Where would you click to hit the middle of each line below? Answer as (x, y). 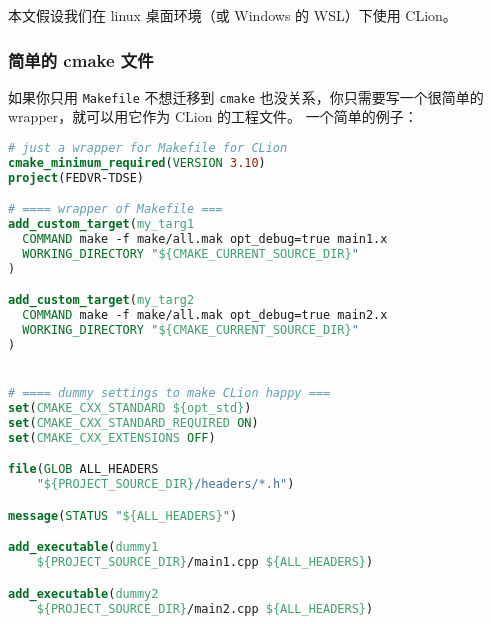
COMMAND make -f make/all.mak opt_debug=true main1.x (205, 239)
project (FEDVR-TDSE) (76, 177)
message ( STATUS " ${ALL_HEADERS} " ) (123, 515)
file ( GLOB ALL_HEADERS (83, 469)
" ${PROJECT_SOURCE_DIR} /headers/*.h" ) (165, 484)
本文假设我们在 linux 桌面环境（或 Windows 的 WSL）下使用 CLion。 (232, 15)
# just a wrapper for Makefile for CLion (148, 148)
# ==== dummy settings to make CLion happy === (169, 393)
